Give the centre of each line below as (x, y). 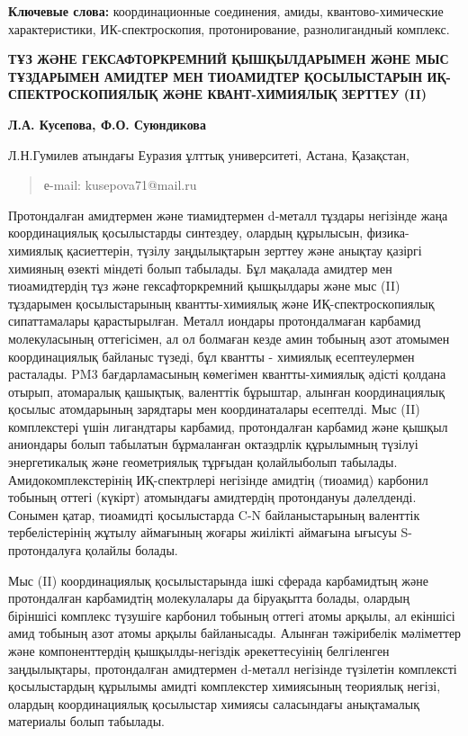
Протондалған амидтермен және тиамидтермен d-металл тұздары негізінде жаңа (228, 215)
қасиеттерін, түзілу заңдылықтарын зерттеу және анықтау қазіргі (244, 250)
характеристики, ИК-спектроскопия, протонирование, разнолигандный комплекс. (229, 28)
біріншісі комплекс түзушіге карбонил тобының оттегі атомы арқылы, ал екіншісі (232, 615)
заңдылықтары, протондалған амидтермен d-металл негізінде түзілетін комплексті (233, 668)
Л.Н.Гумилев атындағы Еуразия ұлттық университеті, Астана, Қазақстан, (209, 154)
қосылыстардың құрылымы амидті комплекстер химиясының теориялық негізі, (225, 686)
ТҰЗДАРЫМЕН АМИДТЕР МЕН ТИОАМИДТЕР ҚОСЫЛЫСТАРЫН (216, 76)
